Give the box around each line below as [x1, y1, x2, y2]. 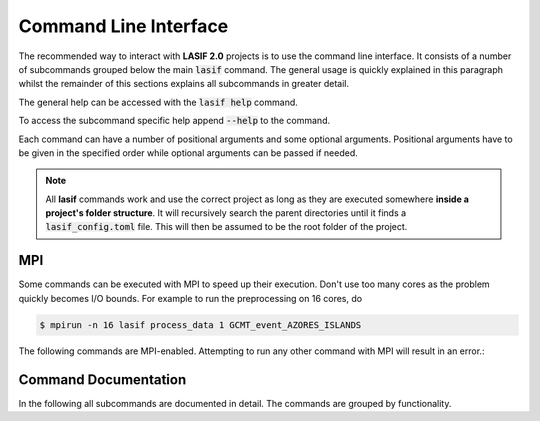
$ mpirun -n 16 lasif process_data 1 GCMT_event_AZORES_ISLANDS [39, 319, 362, 330]
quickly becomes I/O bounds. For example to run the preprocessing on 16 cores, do [18, 292, 363, 304]
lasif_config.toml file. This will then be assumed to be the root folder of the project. [45, 221, 408, 233]
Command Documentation [18, 371, 187, 388]
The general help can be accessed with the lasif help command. [18, 96, 299, 108]
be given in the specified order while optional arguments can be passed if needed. [18, 146, 359, 159]
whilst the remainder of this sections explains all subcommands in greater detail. [18, 78, 350, 90]
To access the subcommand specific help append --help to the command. [18, 115, 331, 127]
